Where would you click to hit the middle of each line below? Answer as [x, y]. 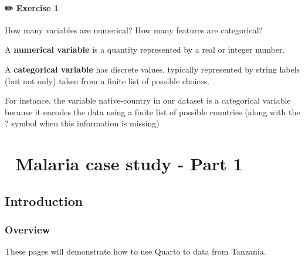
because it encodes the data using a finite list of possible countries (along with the [152, 111]
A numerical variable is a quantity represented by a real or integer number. [145, 49]
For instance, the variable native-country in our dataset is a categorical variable [148, 100]
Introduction [44, 200]
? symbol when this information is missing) [82, 123]
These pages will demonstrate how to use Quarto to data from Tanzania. [135, 251]
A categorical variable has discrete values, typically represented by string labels [152, 69]
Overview [28, 230]
